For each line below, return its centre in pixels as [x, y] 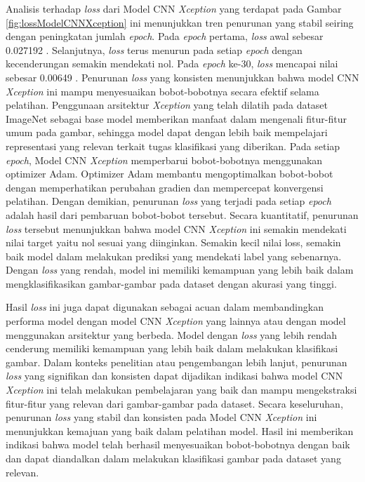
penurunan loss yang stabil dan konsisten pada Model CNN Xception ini [161, 417]
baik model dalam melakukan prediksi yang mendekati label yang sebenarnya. [174, 256]
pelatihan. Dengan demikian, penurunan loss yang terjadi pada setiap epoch [168, 201]
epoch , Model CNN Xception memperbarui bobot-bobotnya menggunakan [164, 160]
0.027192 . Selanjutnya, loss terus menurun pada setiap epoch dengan [154, 49]
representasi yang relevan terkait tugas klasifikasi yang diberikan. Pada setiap [173, 146]
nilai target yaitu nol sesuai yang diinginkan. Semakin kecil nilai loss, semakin [173, 242]
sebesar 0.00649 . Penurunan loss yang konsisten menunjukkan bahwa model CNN [182, 77]
